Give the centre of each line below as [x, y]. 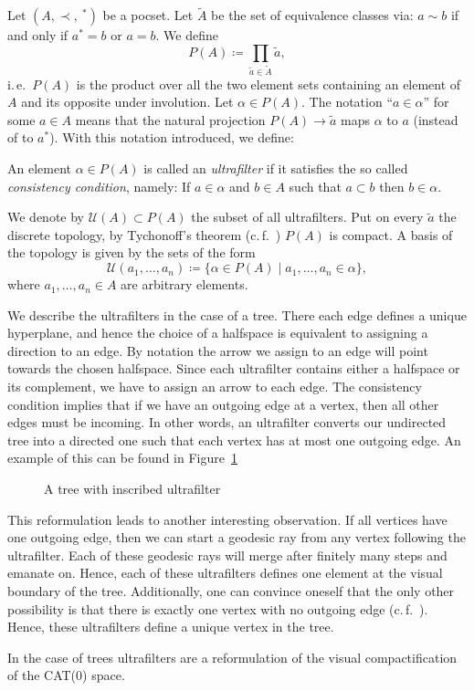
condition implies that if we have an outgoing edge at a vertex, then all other [223, 404]
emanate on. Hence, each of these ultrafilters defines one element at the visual [225, 573]
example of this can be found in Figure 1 [122, 458]
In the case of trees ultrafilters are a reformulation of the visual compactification [232, 657]
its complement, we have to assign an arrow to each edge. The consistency [215, 387]
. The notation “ [348, 102]
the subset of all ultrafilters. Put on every [307, 217]
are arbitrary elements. [184, 284]
